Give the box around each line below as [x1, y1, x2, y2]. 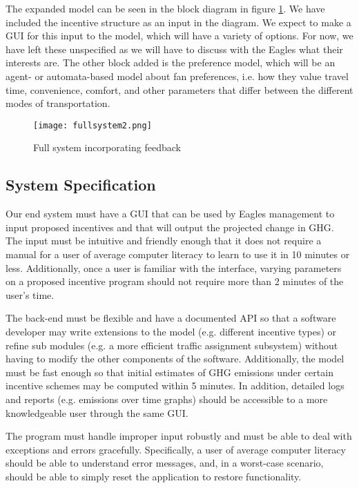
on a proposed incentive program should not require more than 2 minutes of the [6, 274, 344, 289]
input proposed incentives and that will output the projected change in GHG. [6, 219, 334, 234]
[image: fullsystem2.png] [33, 120, 152, 130]
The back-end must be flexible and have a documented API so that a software [6, 311, 336, 325]
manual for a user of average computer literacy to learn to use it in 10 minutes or [6, 246, 350, 261]
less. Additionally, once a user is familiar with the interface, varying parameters [6, 260, 342, 275]
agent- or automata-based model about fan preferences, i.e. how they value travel [6, 68, 349, 83]
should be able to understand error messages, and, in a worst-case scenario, [6, 456, 324, 470]
